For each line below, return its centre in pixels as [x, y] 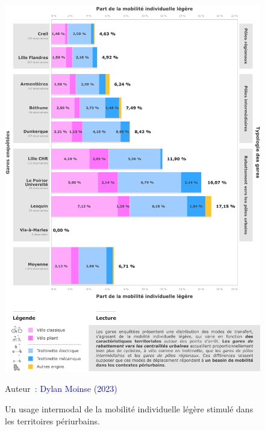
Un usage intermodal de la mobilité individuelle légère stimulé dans [129, 408]
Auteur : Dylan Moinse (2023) [61, 389]
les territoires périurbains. [52, 420]
